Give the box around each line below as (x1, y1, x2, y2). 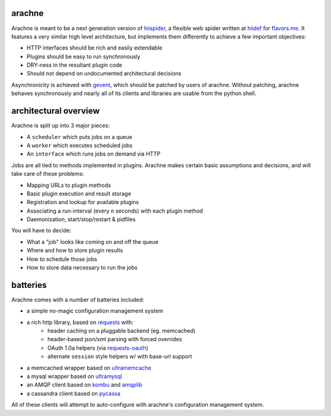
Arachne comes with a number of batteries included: (11, 296, 145, 303)
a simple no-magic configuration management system (26, 307, 164, 315)
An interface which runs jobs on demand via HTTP (26, 150, 161, 157)
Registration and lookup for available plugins (26, 199, 139, 206)
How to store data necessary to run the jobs (26, 264, 138, 271)
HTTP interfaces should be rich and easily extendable (26, 44, 162, 51)
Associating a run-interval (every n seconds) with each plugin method (26, 207, 204, 214)
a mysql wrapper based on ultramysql (26, 373, 123, 380)
